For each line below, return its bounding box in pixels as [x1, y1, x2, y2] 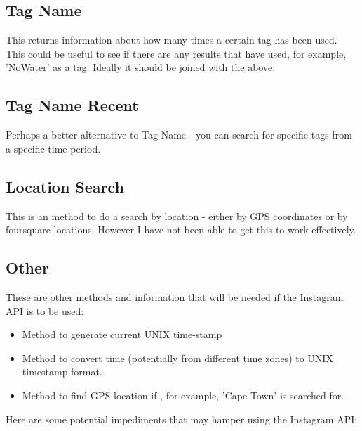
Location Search [6, 175, 125, 197]
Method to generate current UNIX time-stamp [22, 327, 222, 342]
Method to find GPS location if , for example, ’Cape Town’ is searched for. [22, 387, 344, 402]
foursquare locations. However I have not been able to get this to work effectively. [6, 222, 356, 237]
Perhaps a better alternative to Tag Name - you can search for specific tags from [6, 127, 352, 142]
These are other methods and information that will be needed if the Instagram [6, 289, 344, 304]
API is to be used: [6, 303, 84, 318]
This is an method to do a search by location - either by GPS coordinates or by [6, 208, 348, 223]
